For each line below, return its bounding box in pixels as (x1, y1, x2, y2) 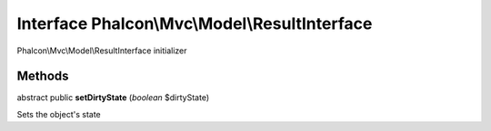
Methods (16, 69, 69, 84)
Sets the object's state (16, 108, 101, 119)
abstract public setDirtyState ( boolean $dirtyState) (16, 92, 209, 103)
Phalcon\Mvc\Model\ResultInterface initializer (16, 45, 187, 56)
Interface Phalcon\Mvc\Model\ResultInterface (16, 14, 373, 33)
